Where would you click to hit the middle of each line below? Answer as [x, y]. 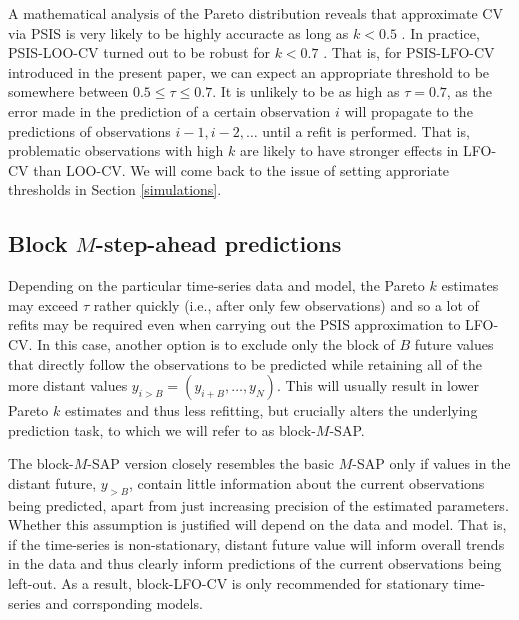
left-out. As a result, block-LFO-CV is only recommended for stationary [228, 583]
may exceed [43, 304]
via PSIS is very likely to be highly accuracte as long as [178, 32]
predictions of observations [89, 130]
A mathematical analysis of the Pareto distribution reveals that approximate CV [255, 13]
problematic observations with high [116, 150]
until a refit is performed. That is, [366, 130]
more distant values [68, 385]
